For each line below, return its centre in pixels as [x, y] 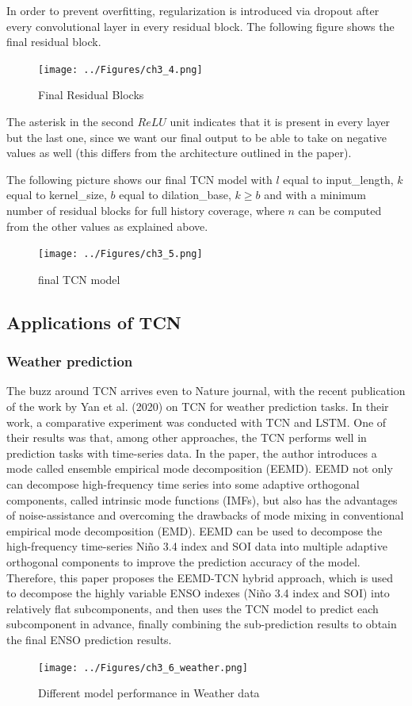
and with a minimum [315, 195]
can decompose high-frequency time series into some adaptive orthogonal [183, 484]
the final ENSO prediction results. [89, 639]
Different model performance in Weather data [149, 693]
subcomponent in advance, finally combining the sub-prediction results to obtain [202, 624]
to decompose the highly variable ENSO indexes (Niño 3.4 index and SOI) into [198, 593]
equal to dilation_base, [175, 195]
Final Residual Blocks [91, 95]
